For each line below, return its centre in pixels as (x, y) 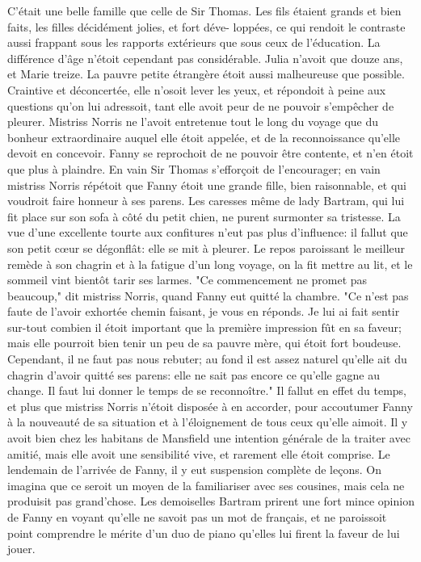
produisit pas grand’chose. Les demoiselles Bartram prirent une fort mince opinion (211, 501)
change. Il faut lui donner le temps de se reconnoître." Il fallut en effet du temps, (207, 390)
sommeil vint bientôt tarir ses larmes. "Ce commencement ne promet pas (187, 280)
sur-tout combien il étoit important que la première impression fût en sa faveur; (204, 327)
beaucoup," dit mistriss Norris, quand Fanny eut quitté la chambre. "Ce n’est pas (208, 295)
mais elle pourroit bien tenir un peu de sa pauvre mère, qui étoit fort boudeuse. (204, 343)
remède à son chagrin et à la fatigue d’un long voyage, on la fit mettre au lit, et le (210, 264)
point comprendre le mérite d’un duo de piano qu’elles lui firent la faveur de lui (204, 533)
